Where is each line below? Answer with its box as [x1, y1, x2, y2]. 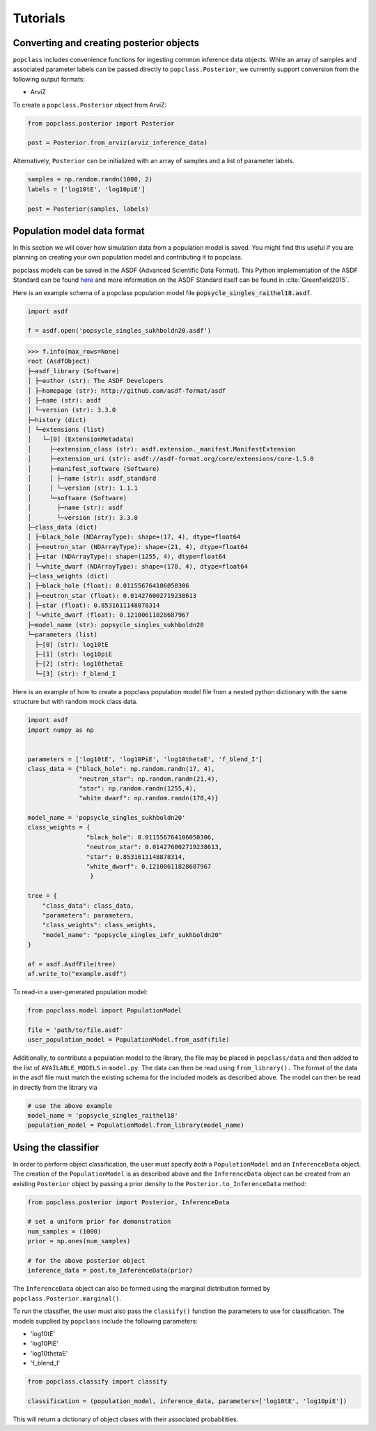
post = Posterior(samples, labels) [27, 204, 149, 213]
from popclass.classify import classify [27, 1378, 167, 1386]
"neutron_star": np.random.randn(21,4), [79, 774, 219, 783]
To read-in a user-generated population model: [13, 988, 148, 996]
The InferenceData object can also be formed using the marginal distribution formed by [13, 1284, 271, 1293]
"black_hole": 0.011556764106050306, [86, 833, 215, 841]
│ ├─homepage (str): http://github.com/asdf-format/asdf [27, 387, 226, 394]
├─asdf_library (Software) [27, 367, 120, 375]
